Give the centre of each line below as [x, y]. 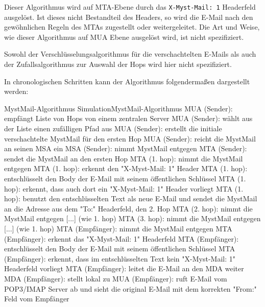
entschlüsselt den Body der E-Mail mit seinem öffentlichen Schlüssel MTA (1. [125, 178]
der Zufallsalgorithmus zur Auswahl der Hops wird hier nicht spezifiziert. [118, 64]
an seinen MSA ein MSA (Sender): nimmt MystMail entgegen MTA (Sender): [126, 148]
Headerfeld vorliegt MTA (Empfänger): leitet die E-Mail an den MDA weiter [124, 268]
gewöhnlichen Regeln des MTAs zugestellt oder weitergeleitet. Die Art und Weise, [132, 27]
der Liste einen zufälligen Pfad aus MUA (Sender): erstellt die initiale [113, 128]
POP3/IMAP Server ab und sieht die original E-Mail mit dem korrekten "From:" [130, 288]
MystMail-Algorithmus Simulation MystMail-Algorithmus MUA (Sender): [118, 108]
